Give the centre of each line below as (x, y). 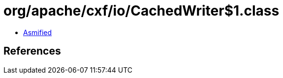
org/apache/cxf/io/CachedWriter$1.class (141, 11)
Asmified (38, 32)
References (32, 51)
